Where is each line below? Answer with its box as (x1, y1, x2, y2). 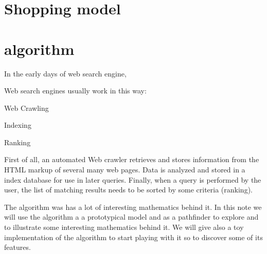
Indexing (4, 120, 31, 130)
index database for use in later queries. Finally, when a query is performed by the (4, 174, 261, 185)
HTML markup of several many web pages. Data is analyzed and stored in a (4, 164, 245, 175)
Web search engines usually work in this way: (4, 85, 147, 96)
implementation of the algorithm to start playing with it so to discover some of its (4, 231, 263, 242)
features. (4, 242, 31, 252)
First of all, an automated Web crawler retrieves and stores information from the (4, 154, 259, 165)
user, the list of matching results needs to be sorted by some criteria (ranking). (4, 184, 253, 195)
